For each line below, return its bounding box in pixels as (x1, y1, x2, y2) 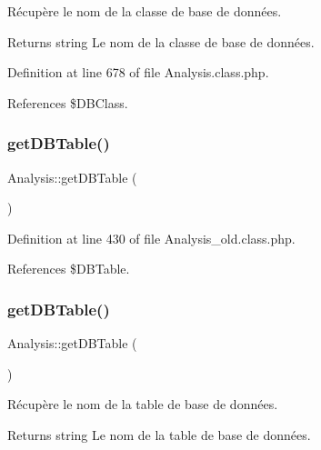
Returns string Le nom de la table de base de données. (7, 425, 311, 444)
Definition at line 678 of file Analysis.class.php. (7, 63, 269, 82)
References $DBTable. (7, 259, 130, 278)
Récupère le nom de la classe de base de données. (7, 2, 282, 20)
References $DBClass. (7, 93, 128, 112)
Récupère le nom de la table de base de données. (7, 395, 278, 414)
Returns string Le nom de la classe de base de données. (7, 32, 315, 51)
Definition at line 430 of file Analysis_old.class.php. (7, 228, 296, 247)
